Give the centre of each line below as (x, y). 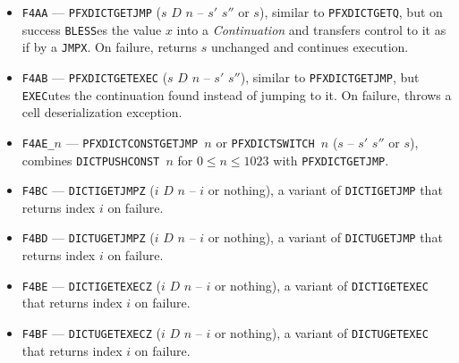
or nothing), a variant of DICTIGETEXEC (321, 285)
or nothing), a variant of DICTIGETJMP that (325, 190)
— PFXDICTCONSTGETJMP (132, 142)
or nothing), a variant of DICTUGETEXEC (321, 332)
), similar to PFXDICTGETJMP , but (330, 76)
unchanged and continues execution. (310, 47)
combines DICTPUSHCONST (91, 160)
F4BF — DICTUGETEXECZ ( (91, 332)
